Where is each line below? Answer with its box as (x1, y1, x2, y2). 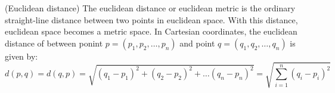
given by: (5, 49, 38, 62)
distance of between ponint (5, 36, 103, 49)
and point (179, 36, 215, 49)
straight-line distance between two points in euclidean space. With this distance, (5, 13, 298, 26)
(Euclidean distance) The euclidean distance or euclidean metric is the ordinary (5, 2, 296, 14)
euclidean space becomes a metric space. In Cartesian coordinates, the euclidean (5, 25, 297, 38)
